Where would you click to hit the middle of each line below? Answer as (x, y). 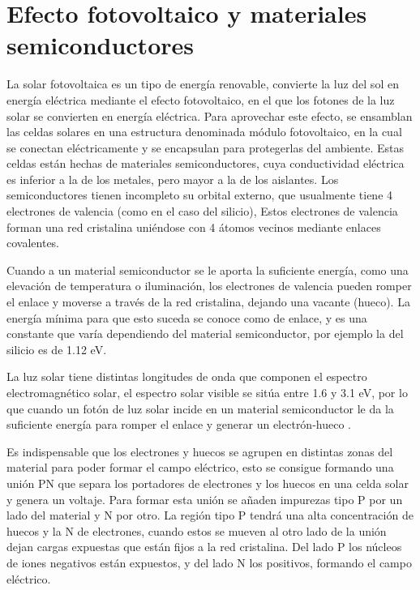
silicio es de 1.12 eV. (57, 349)
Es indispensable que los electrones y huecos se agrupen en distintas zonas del (200, 451)
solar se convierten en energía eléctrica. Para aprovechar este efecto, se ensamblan (210, 115)
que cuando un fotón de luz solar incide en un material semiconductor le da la (200, 408)
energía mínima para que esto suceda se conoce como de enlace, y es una (187, 317)
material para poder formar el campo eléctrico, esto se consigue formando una (200, 467)
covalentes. (33, 243)
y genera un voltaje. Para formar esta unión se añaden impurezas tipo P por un (205, 499)
